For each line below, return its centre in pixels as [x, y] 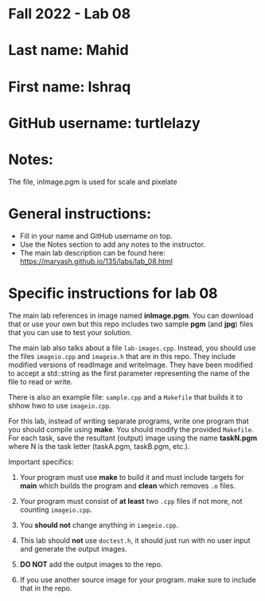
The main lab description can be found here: [92, 252]
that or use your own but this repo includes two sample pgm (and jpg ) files [131, 324]
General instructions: [80, 214]
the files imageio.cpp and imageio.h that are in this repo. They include [122, 356]
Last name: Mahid [68, 51]
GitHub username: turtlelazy [104, 123]
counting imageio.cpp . [56, 509]
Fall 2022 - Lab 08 [70, 14]
